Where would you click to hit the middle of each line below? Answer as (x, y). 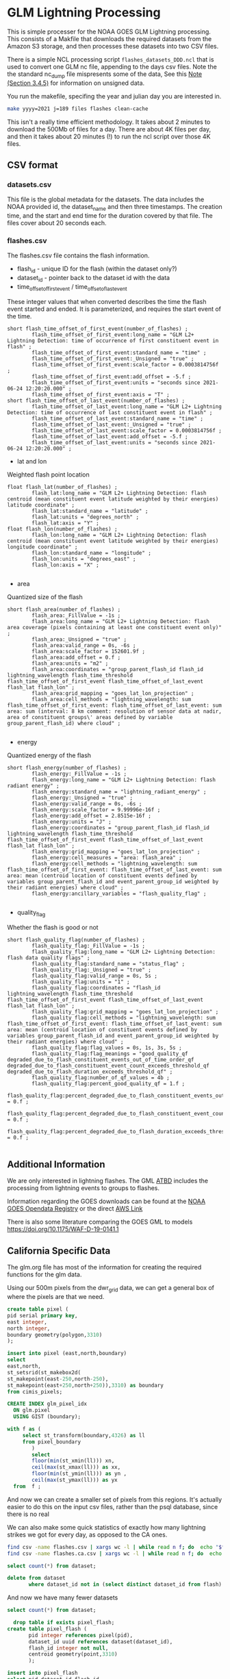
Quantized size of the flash (45, 596)
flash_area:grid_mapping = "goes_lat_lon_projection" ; (113, 693)
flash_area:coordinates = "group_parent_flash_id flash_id (118, 669)
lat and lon (32, 461)
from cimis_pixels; (35, 1391)
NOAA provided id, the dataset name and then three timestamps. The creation (115, 208)
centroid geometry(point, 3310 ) (73, 1654)
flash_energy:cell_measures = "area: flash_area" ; (107, 857)
